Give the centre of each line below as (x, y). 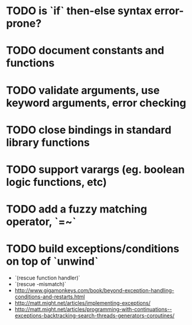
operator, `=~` (41, 222)
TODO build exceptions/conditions (93, 249)
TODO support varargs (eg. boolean (95, 169)
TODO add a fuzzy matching (77, 209)
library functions (48, 142)
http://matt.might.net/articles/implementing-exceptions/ (82, 303)
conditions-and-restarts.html (50, 297)
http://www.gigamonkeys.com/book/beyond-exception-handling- (94, 291)
